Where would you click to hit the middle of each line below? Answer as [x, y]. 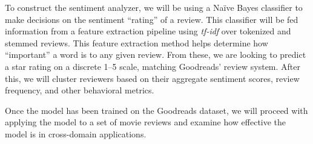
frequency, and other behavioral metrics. [80, 90]
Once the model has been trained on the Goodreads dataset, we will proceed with [156, 110]
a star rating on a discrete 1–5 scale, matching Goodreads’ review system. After [153, 66]
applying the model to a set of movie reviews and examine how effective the [146, 122]
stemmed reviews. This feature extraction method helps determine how [137, 42]
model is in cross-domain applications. [76, 133]
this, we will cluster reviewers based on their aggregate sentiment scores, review [152, 78]
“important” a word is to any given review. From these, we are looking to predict [156, 55]
